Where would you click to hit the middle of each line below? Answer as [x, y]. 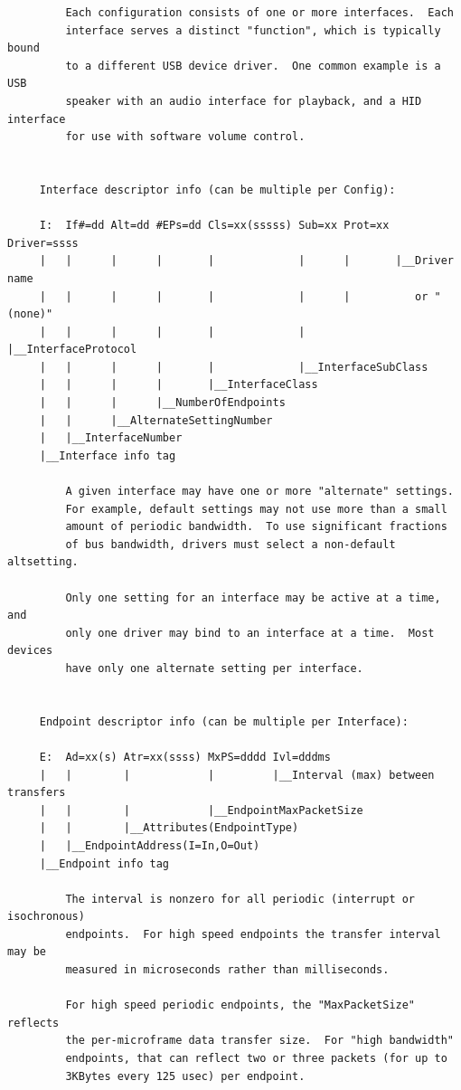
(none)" [30, 314]
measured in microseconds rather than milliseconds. [227, 970]
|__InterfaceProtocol [72, 350]
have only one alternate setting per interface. [214, 668]
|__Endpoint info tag [104, 863]
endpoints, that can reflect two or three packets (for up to [256, 1059]
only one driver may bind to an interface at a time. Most [250, 633]
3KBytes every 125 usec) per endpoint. [185, 1076]
